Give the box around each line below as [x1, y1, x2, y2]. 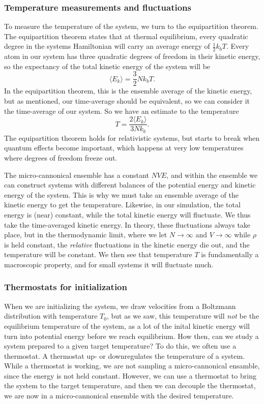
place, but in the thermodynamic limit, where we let [4, 229, 167, 240]
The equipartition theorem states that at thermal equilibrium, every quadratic [4, 30, 248, 41]
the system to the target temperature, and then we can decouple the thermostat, [4, 380, 256, 391]
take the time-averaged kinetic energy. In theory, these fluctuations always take [4, 219, 251, 230]
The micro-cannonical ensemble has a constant [4, 169, 149, 180]
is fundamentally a [201, 249, 259, 260]
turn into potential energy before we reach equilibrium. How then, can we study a [4, 330, 259, 341]
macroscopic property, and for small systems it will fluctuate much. [4, 259, 214, 269]
